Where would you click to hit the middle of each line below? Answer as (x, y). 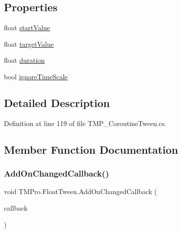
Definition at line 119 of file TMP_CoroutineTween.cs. (85, 123)
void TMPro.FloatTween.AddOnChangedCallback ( (81, 191)
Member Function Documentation (91, 149)
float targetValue (29, 44)
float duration (25, 60)
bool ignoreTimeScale (36, 76)
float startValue (27, 27)
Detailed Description (57, 102)
